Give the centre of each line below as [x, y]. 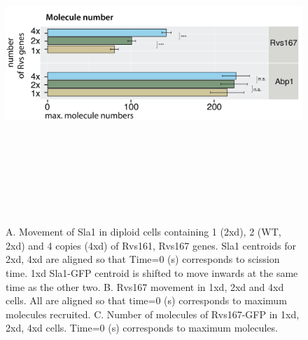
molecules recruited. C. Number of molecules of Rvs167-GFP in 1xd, [153, 314]
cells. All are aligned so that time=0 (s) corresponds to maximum [146, 300]
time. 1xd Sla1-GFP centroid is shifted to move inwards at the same [152, 272]
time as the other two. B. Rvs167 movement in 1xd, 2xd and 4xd [145, 286]
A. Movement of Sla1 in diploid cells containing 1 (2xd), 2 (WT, [143, 232]
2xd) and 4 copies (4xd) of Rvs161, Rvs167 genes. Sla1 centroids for [151, 245]
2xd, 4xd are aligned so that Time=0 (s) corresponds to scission [143, 259]
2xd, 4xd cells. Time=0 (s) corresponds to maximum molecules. [142, 328]
